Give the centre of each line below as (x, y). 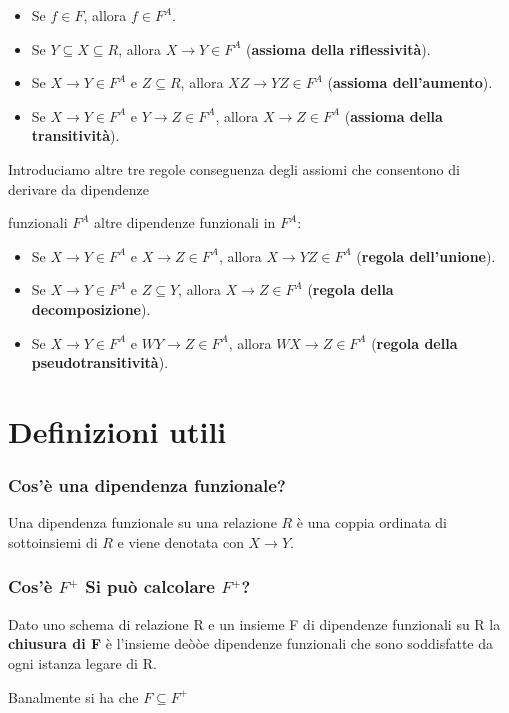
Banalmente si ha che (73, 696)
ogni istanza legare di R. (82, 662)
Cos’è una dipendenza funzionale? (147, 485)
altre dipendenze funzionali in (185, 222)
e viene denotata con (180, 541)
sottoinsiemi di (53, 541)
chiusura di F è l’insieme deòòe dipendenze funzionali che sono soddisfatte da (251, 643)
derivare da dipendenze (78, 188)
